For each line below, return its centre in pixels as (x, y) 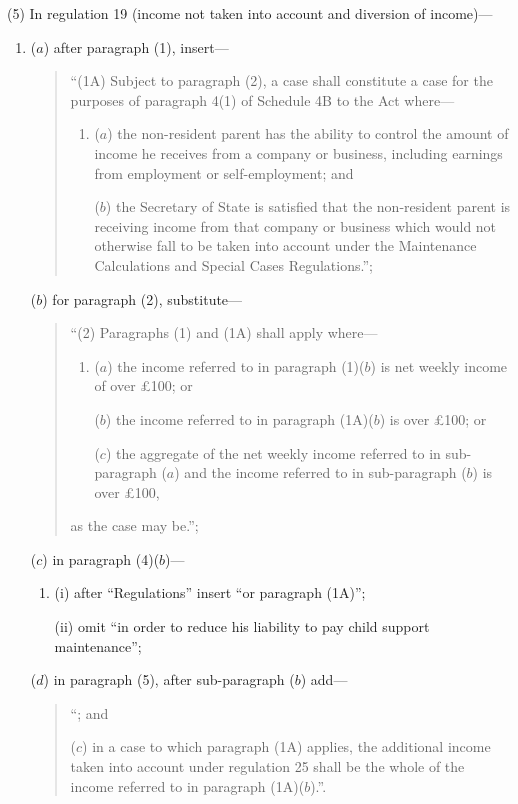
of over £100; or (143, 385)
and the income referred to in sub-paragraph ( (325, 472)
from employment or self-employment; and (224, 172)
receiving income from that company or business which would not (295, 225)
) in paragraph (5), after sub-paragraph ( (169, 679)
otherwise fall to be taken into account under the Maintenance (285, 245)
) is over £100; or (433, 418)
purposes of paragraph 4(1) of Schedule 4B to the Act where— (262, 99)
